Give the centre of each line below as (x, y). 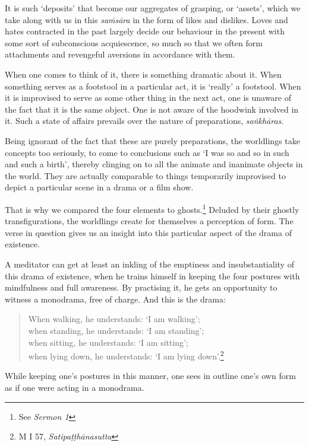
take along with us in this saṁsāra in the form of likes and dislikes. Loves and (146, 19)
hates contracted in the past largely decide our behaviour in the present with (145, 31)
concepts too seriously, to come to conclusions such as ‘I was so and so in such (147, 152)
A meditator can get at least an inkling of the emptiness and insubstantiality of (149, 264)
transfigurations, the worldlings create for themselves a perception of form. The (149, 221)
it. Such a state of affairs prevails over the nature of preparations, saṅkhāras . (144, 121)
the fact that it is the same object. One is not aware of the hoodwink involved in (152, 109)
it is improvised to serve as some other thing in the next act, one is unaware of (148, 98)
